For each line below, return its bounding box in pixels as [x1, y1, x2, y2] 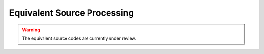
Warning [22, 27, 40, 33]
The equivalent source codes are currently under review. [22, 36, 136, 41]
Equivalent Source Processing [9, 7, 134, 18]
